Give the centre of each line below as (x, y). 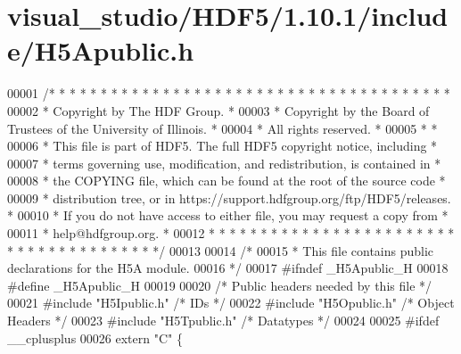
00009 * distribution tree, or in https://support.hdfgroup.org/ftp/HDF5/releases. (229, 198)
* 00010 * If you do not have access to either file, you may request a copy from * (228, 215)
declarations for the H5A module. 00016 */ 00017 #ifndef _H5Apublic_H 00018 (228, 268)
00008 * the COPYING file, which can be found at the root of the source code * (226, 181)
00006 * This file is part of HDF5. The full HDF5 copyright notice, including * (222, 146)
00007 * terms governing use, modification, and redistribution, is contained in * (224, 163)
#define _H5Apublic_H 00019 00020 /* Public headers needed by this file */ (220, 285)
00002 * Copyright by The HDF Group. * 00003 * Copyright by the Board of (218, 110)
